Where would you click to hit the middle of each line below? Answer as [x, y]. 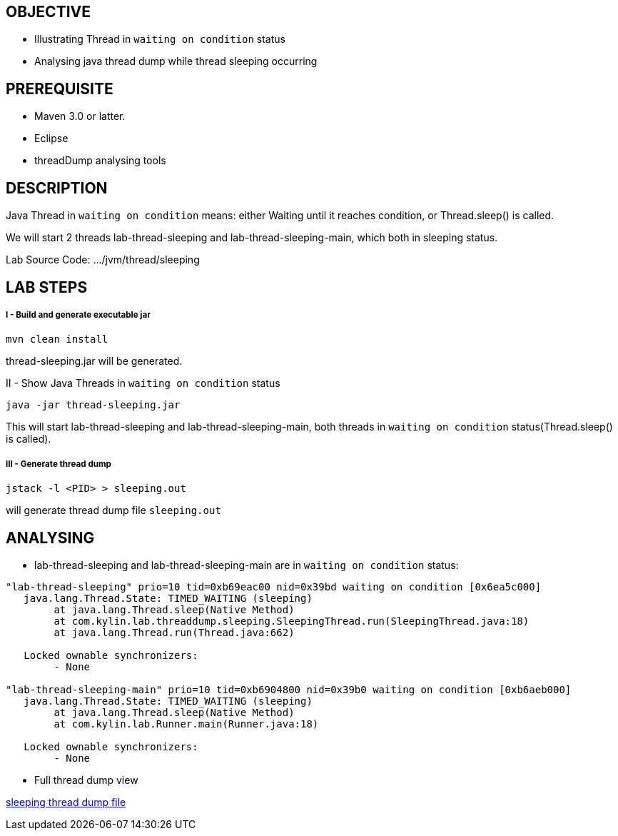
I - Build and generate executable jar [78, 314]
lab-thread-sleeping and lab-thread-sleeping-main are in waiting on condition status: [247, 565]
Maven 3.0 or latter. [80, 116]
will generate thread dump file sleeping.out [113, 510]
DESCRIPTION [57, 188]
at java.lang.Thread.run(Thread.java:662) [174, 632]
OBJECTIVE [48, 12]
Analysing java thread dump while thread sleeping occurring [176, 61]
